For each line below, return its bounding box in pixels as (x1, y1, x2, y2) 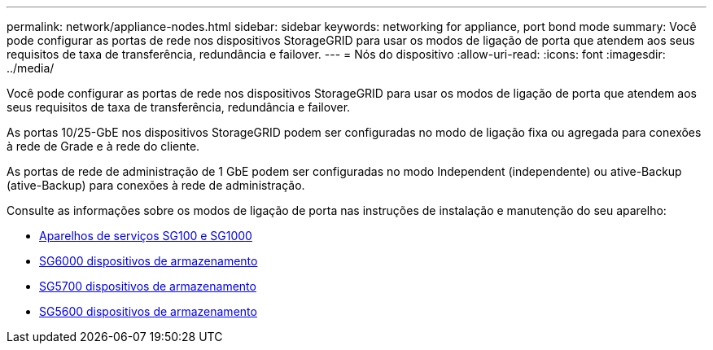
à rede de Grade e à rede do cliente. (7, 139, 200, 153)
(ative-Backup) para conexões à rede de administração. (7, 178, 305, 192)
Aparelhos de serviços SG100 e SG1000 (39, 229, 252, 243)
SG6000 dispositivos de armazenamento (39, 254, 258, 268)
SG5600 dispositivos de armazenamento (39, 304, 257, 318)
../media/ (7, 61, 55, 75)
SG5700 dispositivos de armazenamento (39, 279, 256, 293)
